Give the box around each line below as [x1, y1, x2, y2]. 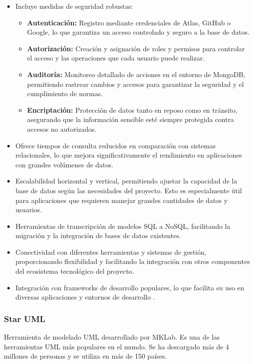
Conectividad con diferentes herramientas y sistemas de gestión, [15, 246, 207, 257]
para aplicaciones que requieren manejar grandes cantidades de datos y [15, 195, 228, 205]
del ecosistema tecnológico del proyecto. [15, 266, 134, 276]
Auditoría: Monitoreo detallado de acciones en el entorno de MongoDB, [27, 69, 246, 79]
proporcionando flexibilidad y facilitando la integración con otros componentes [15, 256, 250, 266]
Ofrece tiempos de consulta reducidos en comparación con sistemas [15, 140, 216, 150]
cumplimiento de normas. [27, 88, 103, 99]
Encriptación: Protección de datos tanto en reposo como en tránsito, [27, 104, 238, 115]
